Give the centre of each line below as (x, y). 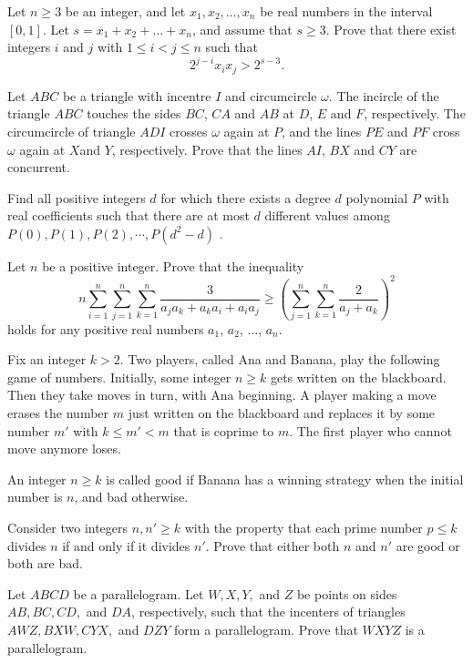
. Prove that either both (272, 545)
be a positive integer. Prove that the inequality (173, 265)
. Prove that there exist (391, 29)
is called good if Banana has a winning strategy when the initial (285, 479)
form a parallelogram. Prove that (266, 630)
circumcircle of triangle (72, 131)
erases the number (58, 413)
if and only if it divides (126, 545)
